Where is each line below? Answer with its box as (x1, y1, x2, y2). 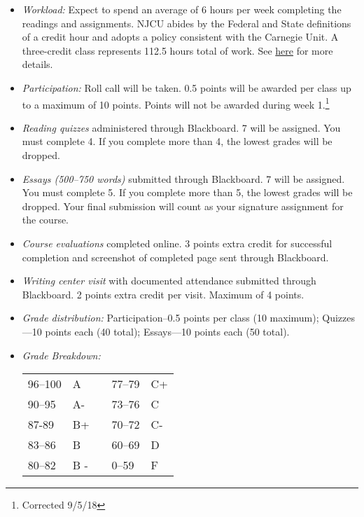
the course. (22, 212, 69, 227)
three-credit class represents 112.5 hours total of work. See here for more (22, 43, 333, 57)
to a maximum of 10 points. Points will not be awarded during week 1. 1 (22, 95, 330, 111)
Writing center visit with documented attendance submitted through (22, 273, 316, 288)
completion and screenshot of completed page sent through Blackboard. (22, 249, 329, 264)
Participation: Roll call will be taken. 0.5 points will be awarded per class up (22, 80, 351, 95)
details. (22, 57, 53, 71)
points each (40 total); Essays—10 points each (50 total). (45, 324, 290, 338)
